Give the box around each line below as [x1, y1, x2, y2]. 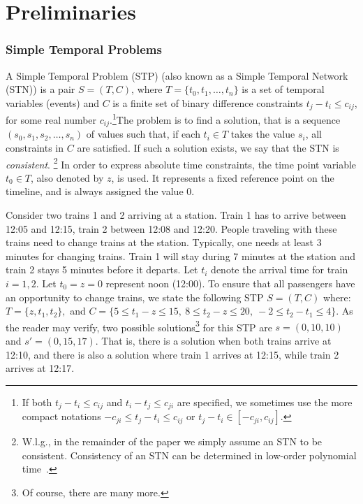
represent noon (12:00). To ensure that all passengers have [105, 275, 355, 290]
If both [22, 394, 52, 409]
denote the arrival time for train [211, 262, 348, 277]
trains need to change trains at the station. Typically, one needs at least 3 [6, 235, 322, 250]
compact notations [22, 409, 101, 424]
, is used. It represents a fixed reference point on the [111, 170, 334, 185]
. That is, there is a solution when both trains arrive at [95, 333, 332, 347]
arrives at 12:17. [6, 361, 75, 375]
